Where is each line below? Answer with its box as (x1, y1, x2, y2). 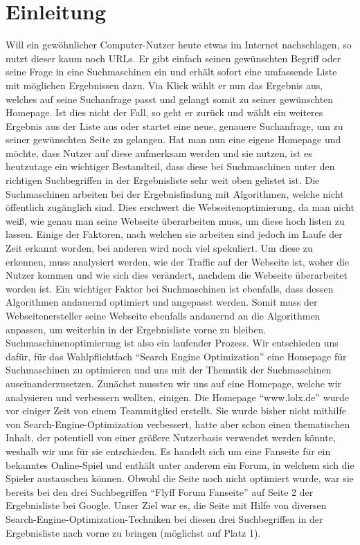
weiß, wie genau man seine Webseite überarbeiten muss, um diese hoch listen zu (6, 213, 345, 228)
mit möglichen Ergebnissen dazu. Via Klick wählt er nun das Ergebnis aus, (6, 77, 323, 92)
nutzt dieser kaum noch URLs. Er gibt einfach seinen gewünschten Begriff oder (6, 50, 341, 65)
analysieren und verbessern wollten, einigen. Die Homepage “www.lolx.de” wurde (6, 389, 350, 404)
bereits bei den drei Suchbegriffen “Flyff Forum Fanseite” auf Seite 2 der (6, 484, 314, 499)
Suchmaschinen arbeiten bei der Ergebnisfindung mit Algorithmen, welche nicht (6, 186, 344, 201)
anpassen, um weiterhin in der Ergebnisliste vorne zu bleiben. (6, 322, 267, 336)
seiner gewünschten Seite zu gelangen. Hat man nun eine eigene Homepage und (6, 132, 341, 147)
